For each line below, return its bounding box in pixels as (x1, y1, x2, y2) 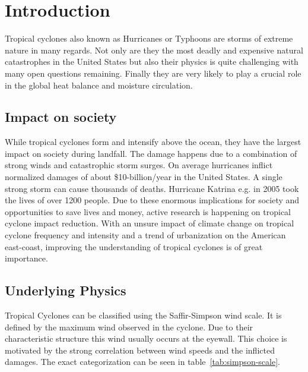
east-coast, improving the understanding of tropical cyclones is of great (5, 240, 263, 253)
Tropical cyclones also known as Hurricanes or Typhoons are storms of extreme (5, 32, 293, 45)
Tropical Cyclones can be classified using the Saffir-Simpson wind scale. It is (5, 309, 282, 321)
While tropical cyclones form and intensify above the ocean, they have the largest (5, 135, 301, 148)
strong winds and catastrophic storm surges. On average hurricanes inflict (5, 159, 273, 171)
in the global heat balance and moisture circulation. (5, 78, 193, 91)
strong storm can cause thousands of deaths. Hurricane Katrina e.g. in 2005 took (5, 182, 299, 194)
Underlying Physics (5, 281, 126, 300)
